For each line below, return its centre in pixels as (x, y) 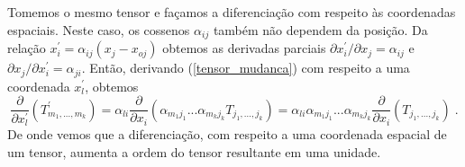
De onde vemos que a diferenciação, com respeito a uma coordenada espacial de (227, 134)
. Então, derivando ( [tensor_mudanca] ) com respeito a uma (246, 68)
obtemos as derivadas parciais (244, 48)
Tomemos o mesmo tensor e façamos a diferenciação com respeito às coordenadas (232, 12)
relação (27, 48)
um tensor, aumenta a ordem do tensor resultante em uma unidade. (194, 152)
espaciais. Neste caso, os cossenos (99, 29)
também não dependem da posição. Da (320, 29)
